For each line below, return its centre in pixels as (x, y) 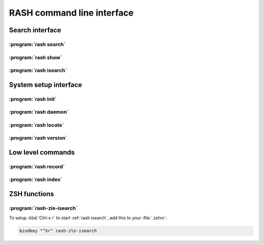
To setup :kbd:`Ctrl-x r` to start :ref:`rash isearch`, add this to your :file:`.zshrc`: (88, 218)
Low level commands (42, 152)
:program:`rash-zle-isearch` (43, 208)
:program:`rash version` (38, 138)
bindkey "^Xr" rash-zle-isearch (58, 231)
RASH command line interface (71, 13)
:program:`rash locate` (37, 125)
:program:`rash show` (35, 57)
